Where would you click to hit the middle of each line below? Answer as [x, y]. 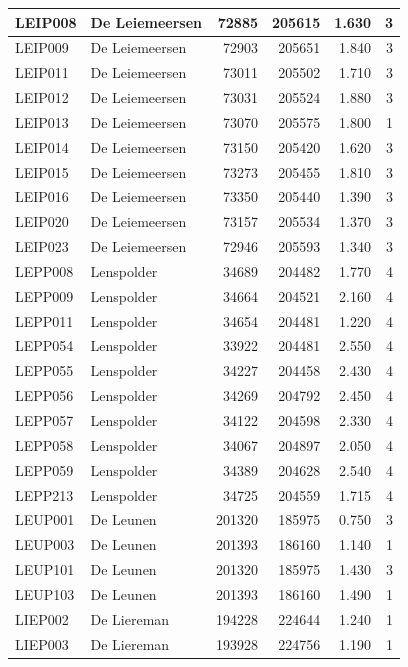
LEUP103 [45, 593]
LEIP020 [42, 221]
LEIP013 [42, 121]
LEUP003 [45, 544]
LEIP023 [42, 246]
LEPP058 [44, 444]
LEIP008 [46, 21]
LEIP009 [42, 47]
